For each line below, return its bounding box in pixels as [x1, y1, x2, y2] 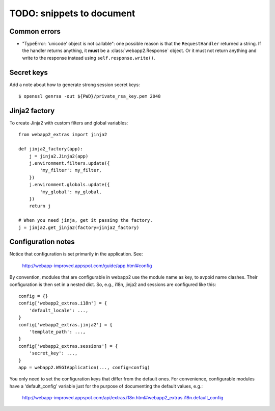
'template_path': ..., [29, 329, 86, 335]
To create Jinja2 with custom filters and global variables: [9, 120, 128, 126]
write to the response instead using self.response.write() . [22, 55, 155, 61]
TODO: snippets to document [9, 8, 135, 19]
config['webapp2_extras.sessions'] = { [18, 343, 118, 349]
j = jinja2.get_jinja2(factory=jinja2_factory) [18, 224, 140, 230]
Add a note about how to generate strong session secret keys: [9, 82, 140, 88]
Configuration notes [9, 238, 75, 246]
